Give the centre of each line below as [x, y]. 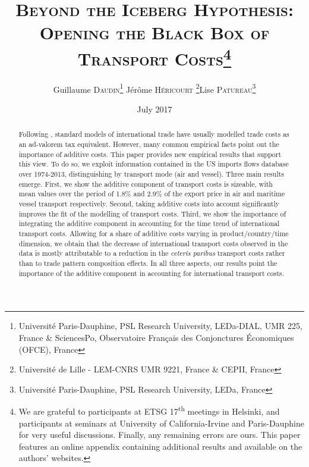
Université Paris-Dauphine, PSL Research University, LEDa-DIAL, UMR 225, [160, 326]
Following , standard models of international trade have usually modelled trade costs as [154, 134]
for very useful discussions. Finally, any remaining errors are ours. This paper [160, 435]
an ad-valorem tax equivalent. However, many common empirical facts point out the [149, 144]
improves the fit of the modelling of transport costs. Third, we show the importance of [152, 213]
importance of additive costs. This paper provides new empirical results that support [150, 154]
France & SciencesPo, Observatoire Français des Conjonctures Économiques [156, 337]
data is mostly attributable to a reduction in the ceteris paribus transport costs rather [152, 253]
